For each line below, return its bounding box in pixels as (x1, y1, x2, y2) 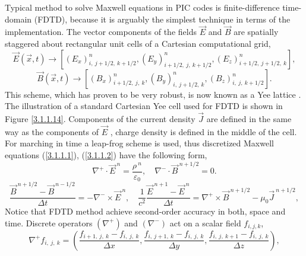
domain (5, 12, 32, 25)
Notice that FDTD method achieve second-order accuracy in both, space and (5, 205, 286, 217)
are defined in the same (206, 113, 292, 124)
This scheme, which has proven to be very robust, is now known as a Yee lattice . (5, 88, 301, 100)
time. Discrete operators (5, 216, 93, 229)
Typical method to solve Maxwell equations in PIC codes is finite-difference (5, 1, 280, 13)
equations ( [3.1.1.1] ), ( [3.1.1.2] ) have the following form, (5, 149, 207, 161)
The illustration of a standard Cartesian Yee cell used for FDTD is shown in (5, 100, 283, 112)
